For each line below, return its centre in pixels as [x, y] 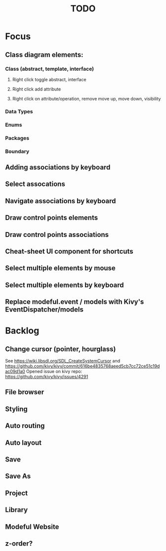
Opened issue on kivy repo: [54, 371]
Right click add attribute [37, 89]
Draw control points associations [57, 235]
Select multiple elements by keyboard [65, 285]
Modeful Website [32, 527]
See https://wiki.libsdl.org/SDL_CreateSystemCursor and [62, 361]
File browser [25, 392]
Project [17, 493]
